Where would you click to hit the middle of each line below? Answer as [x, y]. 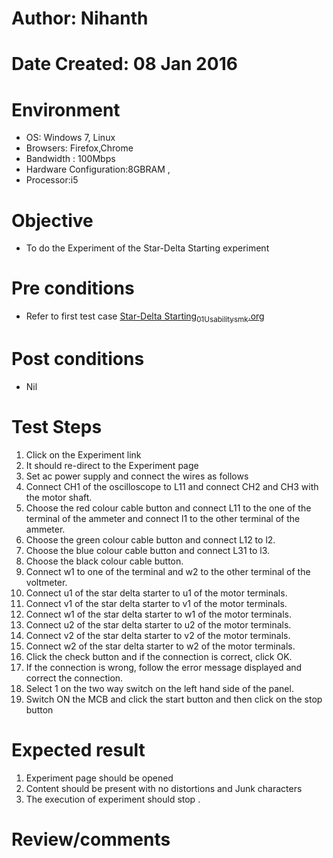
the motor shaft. [59, 497]
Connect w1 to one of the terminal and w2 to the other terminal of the [168, 571]
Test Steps [57, 427]
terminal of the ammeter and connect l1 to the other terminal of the [163, 518]
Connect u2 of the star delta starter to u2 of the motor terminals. [158, 624]
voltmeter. [46, 582]
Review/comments [91, 839]
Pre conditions [73, 288]
